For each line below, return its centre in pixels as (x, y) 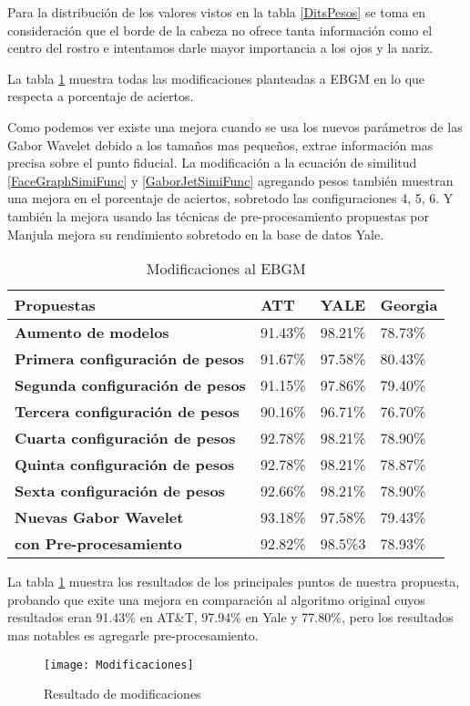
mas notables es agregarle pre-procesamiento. (133, 634)
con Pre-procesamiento (98, 544)
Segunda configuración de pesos (130, 385)
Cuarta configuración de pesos (125, 438)
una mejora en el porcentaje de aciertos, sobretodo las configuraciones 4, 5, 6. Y (230, 198)
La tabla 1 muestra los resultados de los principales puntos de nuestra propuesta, (234, 582)
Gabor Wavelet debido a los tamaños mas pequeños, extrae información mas (220, 144)
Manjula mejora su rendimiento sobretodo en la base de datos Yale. (196, 234)
